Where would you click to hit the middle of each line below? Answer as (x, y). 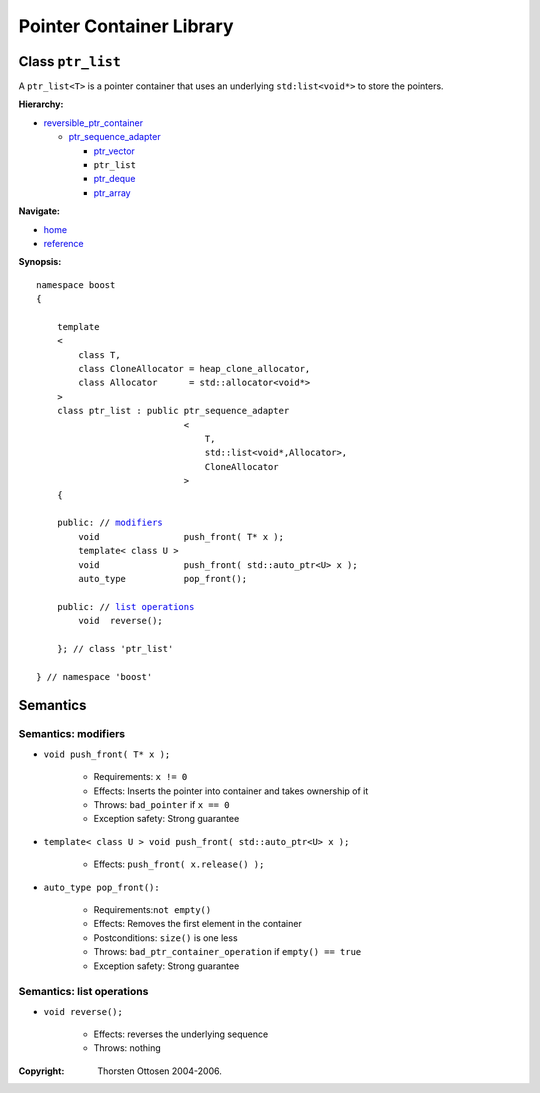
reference (63, 243)
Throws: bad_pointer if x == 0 (161, 805)
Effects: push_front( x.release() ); (179, 864)
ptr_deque (114, 179)
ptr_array (112, 192)
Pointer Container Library (126, 26)
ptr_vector (114, 151)
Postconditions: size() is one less (166, 937)
